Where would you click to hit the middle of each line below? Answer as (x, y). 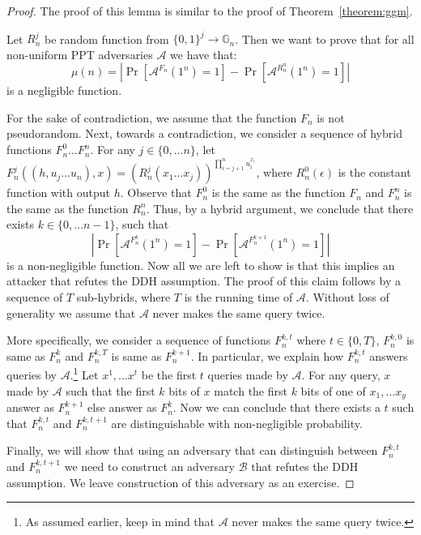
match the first (251, 390)
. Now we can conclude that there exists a (276, 407)
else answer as (122, 407)
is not (331, 117)
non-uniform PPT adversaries (80, 54)
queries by (32, 375)
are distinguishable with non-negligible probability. (237, 423)
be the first (169, 375)
